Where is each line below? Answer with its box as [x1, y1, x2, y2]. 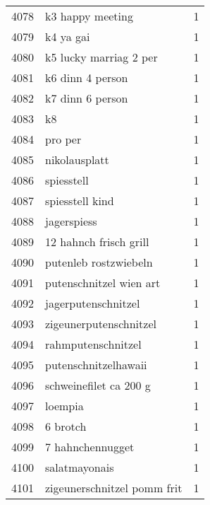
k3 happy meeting [45, 8, 133, 24]
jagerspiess [45, 213, 97, 229]
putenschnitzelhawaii [45, 356, 147, 373]
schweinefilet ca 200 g [45, 377, 151, 393]
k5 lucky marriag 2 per [45, 49, 158, 65]
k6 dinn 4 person [45, 69, 128, 86]
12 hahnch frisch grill [45, 233, 149, 250]
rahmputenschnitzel [45, 336, 142, 352]
